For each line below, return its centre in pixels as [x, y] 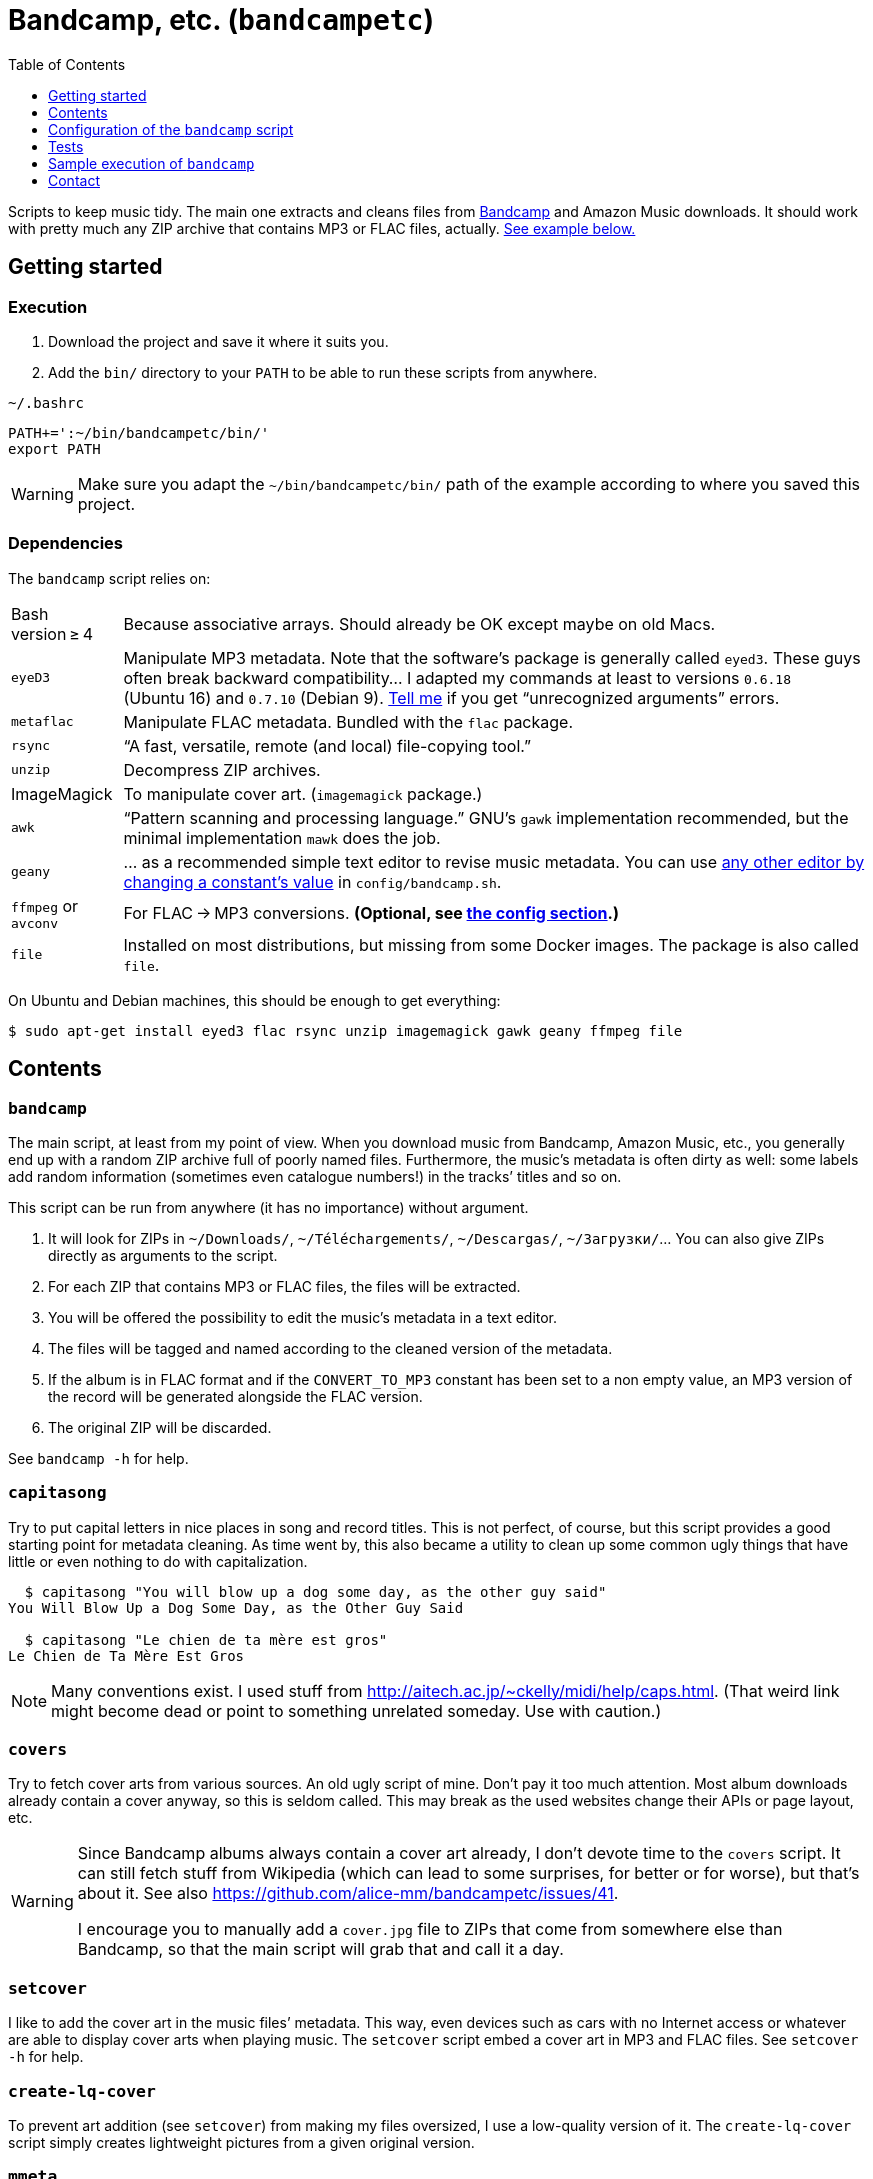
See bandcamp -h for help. [98, 1458]
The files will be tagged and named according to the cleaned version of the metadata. [330, 1348]
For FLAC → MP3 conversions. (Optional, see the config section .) [371, 913]
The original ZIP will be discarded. [160, 1427]
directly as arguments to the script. [163, 1255]
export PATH [54, 448]
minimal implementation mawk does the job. [282, 837]
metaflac [42, 722]
